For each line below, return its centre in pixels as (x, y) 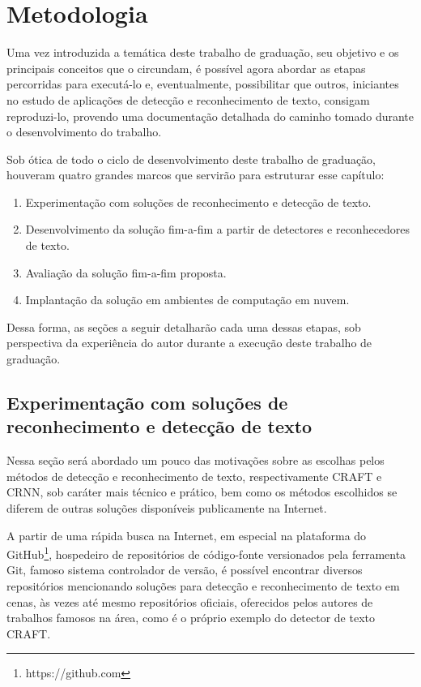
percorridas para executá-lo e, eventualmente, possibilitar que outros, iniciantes (203, 84)
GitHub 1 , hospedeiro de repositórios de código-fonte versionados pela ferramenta (206, 553)
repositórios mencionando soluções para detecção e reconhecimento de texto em (203, 586)
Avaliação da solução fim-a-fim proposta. (126, 272)
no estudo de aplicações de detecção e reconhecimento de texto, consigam (188, 99)
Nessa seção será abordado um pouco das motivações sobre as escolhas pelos (196, 460)
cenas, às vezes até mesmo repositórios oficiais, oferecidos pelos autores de (190, 601)
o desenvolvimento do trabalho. (84, 132)
